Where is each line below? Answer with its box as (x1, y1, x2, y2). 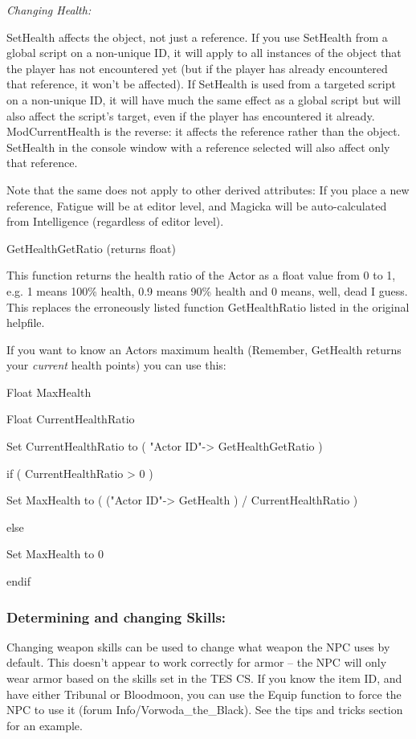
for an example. (6, 717, 83, 733)
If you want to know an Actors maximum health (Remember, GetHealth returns (6, 341, 402, 357)
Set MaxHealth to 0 (6, 545, 104, 562)
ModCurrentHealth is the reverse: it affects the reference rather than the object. (6, 123, 401, 140)
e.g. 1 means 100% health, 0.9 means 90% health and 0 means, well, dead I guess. (6, 282, 408, 299)
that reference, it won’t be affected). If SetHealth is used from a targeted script (6, 76, 396, 92)
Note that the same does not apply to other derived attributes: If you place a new (6, 181, 410, 198)
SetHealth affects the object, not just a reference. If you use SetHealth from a (6, 28, 388, 45)
